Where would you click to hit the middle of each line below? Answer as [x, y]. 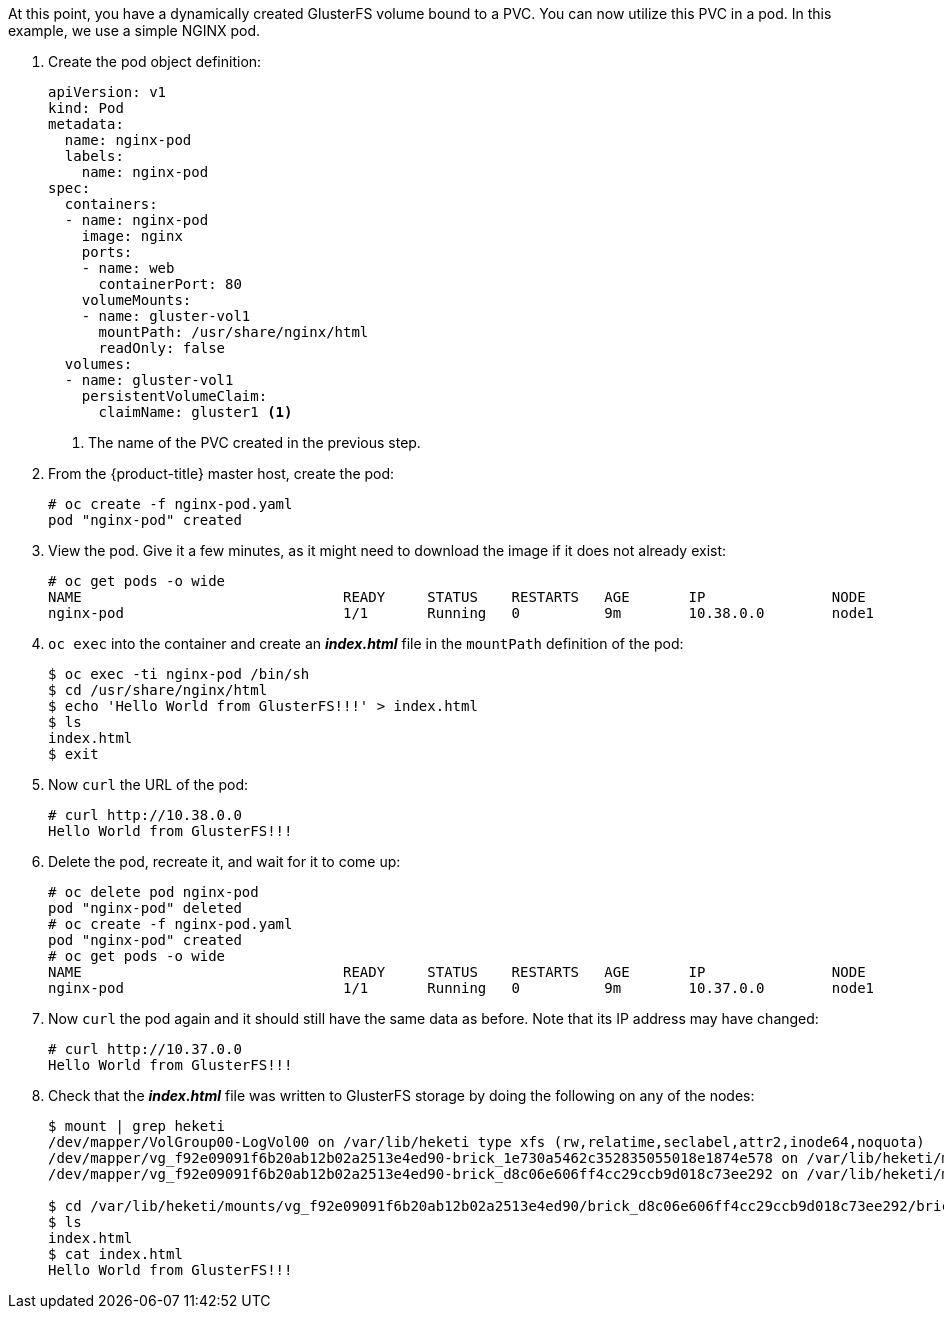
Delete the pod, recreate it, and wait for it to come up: [224, 861]
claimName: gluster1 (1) [195, 412]
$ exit [73, 754]
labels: [94, 156]
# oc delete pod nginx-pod [153, 892]
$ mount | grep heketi [137, 1126]
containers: [111, 204]
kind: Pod [86, 108]
